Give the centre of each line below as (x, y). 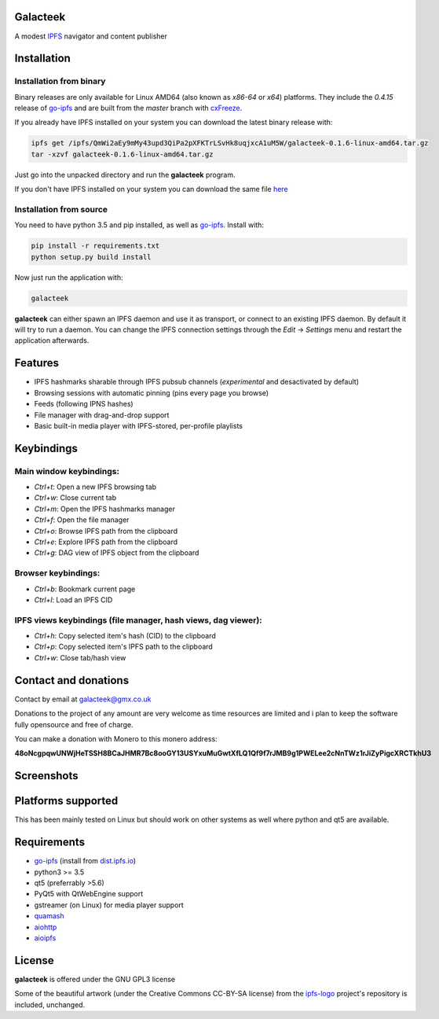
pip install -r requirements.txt (95, 246)
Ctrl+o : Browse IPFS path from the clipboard (106, 531)
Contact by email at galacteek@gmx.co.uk (83, 699)
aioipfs (45, 938)
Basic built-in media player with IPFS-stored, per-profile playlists (139, 425)
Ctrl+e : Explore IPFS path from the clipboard (106, 542)
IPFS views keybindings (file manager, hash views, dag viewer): (138, 620)
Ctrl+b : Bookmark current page (85, 589)
